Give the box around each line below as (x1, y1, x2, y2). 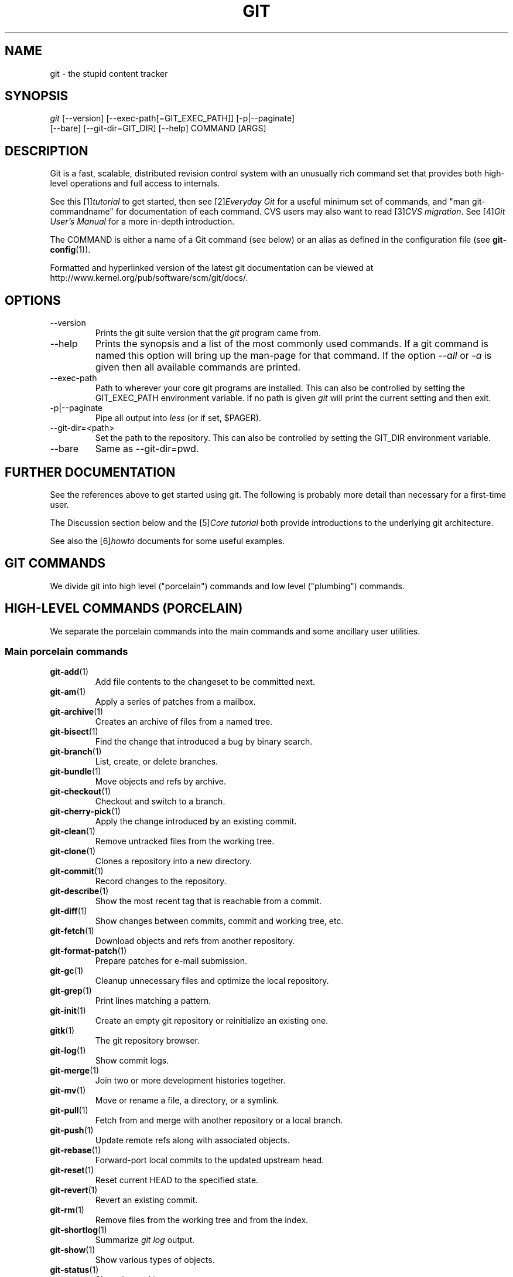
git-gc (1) (50, 966, 84, 976)
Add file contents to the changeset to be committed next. (95, 677, 315, 687)
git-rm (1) (50, 1205, 84, 1215)
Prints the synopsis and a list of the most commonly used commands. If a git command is (95, 338, 488, 350)
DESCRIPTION (5, 143, 88, 158)
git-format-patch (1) (50, 946, 127, 956)
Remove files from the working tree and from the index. (95, 1215, 309, 1225)
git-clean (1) (50, 826, 95, 837)
